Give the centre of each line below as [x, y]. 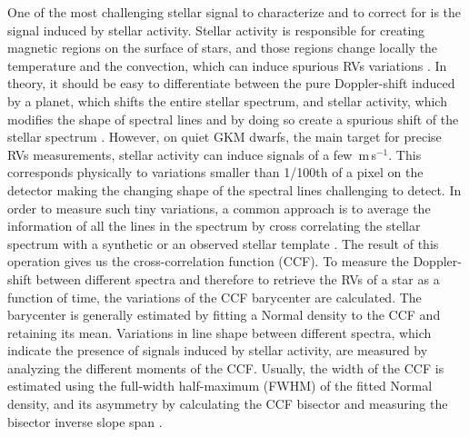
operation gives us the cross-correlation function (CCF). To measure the [208, 261]
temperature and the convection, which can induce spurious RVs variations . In [227, 65]
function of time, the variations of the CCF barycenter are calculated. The [215, 297]
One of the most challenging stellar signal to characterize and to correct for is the [234, 12]
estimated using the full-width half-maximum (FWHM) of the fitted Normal [220, 386]
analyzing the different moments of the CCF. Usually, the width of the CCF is [226, 367]
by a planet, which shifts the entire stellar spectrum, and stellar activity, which [227, 100]
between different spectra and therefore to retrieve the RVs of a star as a [238, 278]
